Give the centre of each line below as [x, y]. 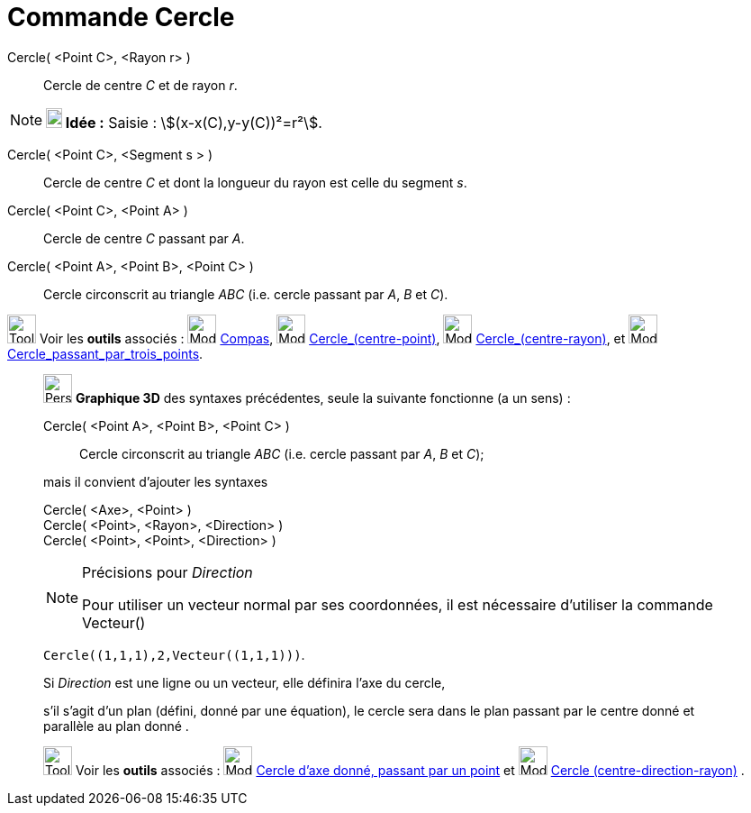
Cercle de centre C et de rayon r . [140, 85]
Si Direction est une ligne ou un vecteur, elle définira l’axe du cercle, [244, 682]
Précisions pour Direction [167, 572]
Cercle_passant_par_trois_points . [105, 353]
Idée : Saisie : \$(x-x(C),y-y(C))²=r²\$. [194, 122]
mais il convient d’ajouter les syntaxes [156, 481]
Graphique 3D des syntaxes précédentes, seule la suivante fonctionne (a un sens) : [323, 397]
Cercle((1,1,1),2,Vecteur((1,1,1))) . [174, 654]
